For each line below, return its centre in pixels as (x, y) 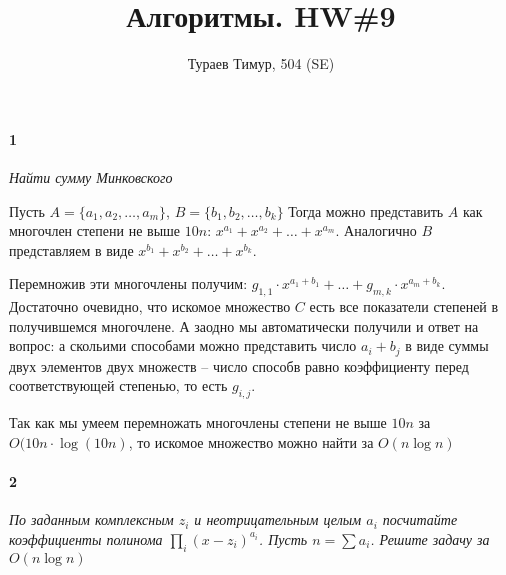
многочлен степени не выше (95, 230)
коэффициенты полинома (86, 538)
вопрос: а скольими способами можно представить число (183, 345)
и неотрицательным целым (278, 519)
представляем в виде (71, 249)
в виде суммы (447, 345)
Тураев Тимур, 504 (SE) (261, 63)
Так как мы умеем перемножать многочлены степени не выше (198, 422)
